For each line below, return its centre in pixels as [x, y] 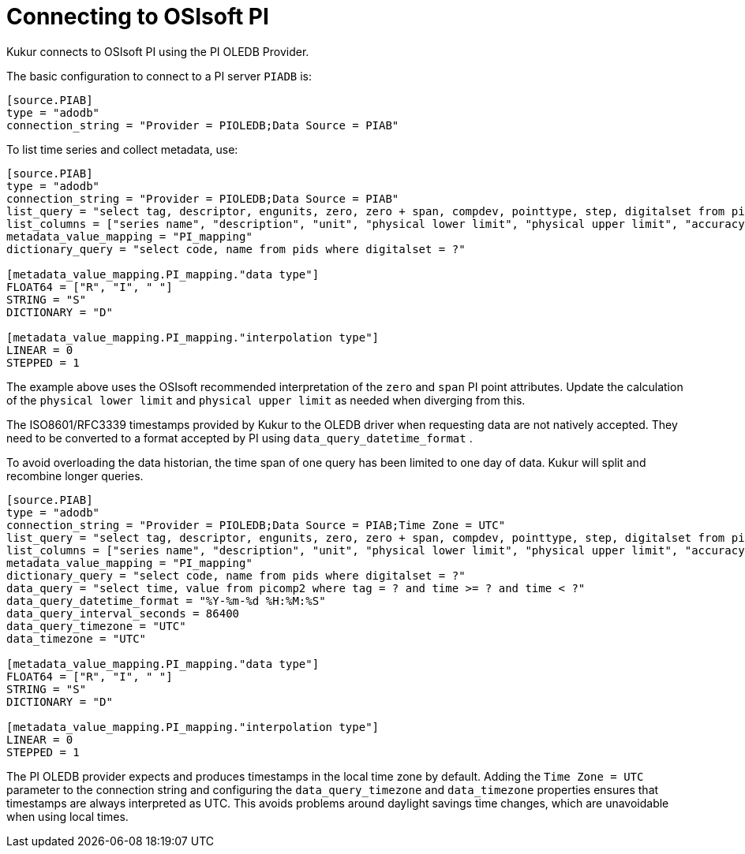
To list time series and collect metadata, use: [122, 149]
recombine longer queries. [75, 475]
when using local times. [67, 816]
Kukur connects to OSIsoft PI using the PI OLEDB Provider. [158, 51]
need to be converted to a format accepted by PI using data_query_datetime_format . [240, 438]
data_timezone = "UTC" [77, 638]
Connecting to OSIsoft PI [138, 17]
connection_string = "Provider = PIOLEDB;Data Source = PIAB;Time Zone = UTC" [256, 525]
